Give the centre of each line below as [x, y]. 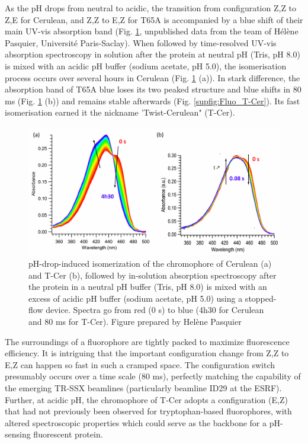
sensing [18, 434]
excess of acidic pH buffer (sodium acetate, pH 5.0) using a [136, 298]
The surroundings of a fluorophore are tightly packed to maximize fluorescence [147, 341]
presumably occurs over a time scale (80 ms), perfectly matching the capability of [153, 376]
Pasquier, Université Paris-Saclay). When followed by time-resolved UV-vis [141, 42]
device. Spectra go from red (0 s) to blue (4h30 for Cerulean [155, 310]
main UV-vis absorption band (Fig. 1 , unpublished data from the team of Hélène [152, 31]
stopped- [261, 298]
